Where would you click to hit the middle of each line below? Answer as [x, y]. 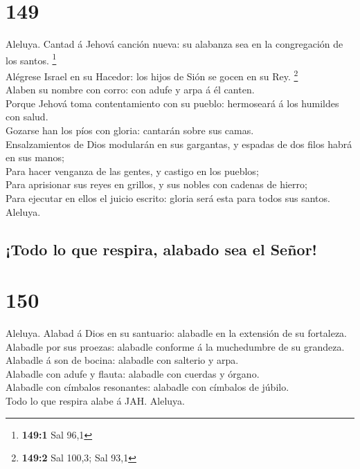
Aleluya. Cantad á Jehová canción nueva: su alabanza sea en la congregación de [174, 44]
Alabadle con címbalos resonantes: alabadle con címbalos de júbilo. [147, 387]
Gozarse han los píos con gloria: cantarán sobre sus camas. [130, 130]
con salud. [27, 117]
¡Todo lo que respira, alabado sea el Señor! [161, 249]
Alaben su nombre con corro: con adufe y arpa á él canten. [130, 90]
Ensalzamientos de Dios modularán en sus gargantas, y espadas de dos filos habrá [179, 144]
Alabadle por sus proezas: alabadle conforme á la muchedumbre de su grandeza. [175, 346]
